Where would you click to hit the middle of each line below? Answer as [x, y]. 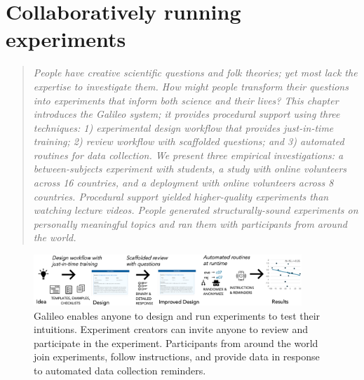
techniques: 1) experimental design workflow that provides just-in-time [183, 127]
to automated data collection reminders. [120, 371]
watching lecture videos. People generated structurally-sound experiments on [196, 210]
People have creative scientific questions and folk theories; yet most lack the [195, 73]
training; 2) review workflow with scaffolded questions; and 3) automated [189, 141]
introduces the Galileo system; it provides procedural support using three [187, 114]
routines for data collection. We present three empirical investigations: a [188, 155]
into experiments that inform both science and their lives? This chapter [186, 100]
